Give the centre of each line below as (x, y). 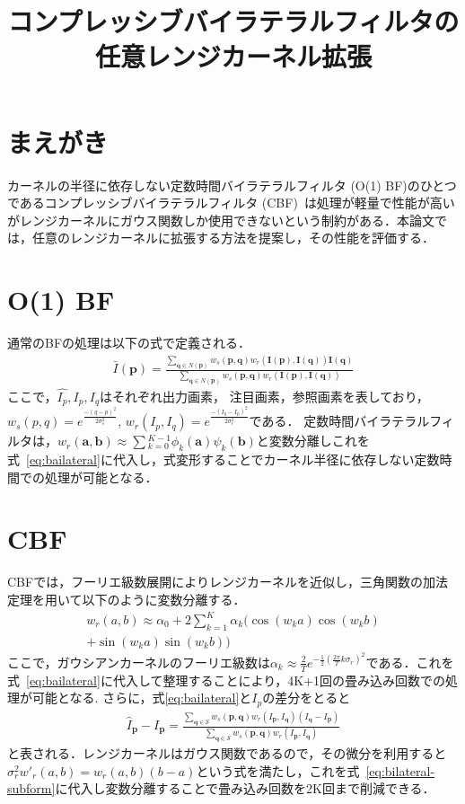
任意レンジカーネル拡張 (233, 56)
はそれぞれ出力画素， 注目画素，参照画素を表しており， (264, 396)
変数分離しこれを (319, 441)
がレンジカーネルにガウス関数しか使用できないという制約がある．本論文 (221, 220)
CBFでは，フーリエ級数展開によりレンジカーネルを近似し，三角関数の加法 (228, 582)
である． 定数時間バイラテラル (339, 421)
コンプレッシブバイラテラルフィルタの (233, 21)
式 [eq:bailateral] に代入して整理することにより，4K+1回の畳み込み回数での (227, 680)
